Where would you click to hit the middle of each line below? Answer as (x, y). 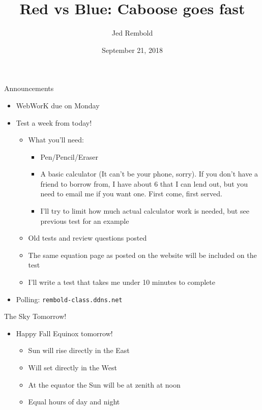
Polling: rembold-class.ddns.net (69, 299)
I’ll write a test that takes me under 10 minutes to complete (122, 282)
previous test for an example (85, 221)
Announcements (29, 88)
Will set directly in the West (73, 368)
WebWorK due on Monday (58, 105)
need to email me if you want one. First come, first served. (131, 194)
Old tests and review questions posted (88, 238)
